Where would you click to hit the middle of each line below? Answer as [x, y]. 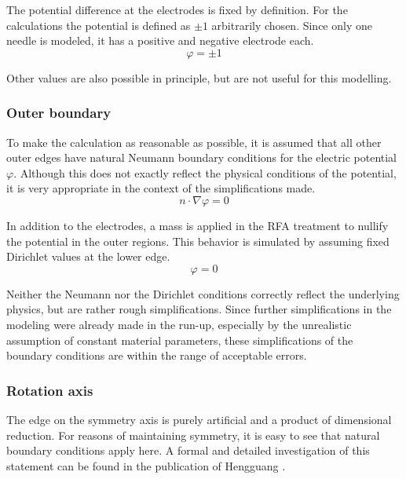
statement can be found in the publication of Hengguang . [146, 465]
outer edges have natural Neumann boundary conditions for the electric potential [201, 157]
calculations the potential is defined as [99, 25]
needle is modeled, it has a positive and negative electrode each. [160, 40]
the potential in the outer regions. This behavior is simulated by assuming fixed [198, 241]
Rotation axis [50, 390]
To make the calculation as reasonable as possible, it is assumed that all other [194, 142]
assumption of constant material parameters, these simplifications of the [180, 340]
